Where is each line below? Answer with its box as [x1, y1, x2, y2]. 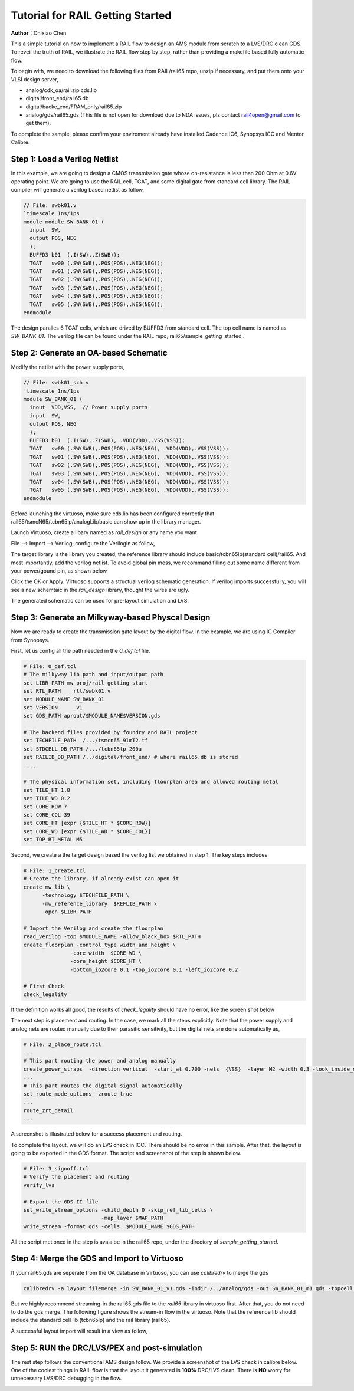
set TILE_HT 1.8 [23, 787, 71, 793]
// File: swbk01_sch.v [23, 379, 89, 386]
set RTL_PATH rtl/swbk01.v [23, 688, 111, 695]
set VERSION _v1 [23, 704, 83, 711]
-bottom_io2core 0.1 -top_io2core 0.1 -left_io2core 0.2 [70, 966, 238, 973]
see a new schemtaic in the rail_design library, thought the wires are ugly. [11, 586, 190, 593]
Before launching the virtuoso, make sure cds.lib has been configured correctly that [11, 510, 215, 517]
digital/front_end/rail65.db [25, 95, 89, 102]
